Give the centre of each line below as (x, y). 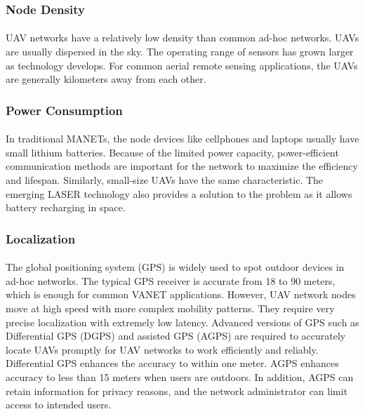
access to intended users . (59, 405)
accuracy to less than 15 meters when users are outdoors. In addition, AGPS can (180, 377)
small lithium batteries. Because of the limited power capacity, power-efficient (172, 152)
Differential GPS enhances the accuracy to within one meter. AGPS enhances (172, 363)
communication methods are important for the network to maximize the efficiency (182, 166)
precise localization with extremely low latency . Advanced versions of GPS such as (182, 322)
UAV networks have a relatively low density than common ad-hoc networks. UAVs (182, 38)
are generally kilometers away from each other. (106, 79)
